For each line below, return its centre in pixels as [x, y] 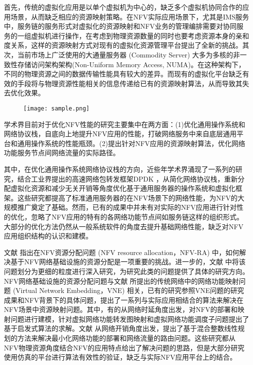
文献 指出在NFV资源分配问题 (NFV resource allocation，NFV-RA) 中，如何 [122, 252]
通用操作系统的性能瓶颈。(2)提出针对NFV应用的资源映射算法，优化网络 [131, 143]
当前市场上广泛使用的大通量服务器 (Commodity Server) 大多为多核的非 [129, 54]
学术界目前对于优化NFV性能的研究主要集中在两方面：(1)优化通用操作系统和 [125, 124]
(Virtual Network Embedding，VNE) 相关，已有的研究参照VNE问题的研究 [128, 290]
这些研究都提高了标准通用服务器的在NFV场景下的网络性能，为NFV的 [127, 197]
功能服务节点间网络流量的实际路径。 [62, 153]
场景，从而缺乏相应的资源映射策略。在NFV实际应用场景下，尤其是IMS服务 [130, 16]
